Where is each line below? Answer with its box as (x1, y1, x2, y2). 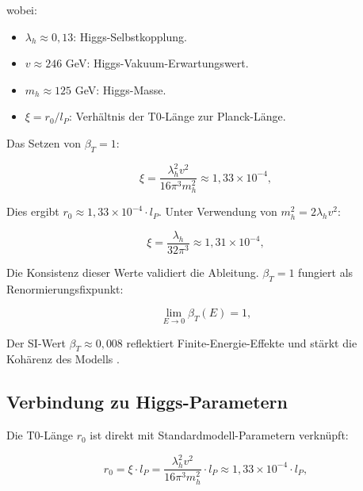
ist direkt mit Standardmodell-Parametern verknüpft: (90, 427, 349, 443)
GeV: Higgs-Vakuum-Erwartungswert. (65, 55, 249, 71)
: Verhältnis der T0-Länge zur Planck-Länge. (68, 108, 286, 125)
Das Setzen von (6, 134, 81, 151)
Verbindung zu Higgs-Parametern (6, 389, 288, 414)
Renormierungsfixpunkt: (6, 280, 124, 297)
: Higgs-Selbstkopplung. (73, 28, 187, 44)
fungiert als (298, 264, 353, 281)
